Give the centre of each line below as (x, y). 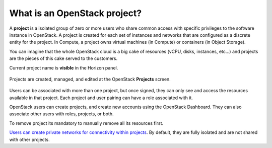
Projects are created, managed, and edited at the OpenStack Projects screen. (90, 79)
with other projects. (29, 139)
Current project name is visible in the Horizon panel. (64, 67)
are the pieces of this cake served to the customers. (63, 58)
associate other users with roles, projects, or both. (61, 114)
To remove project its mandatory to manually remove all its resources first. (86, 123)
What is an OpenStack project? (76, 13)
